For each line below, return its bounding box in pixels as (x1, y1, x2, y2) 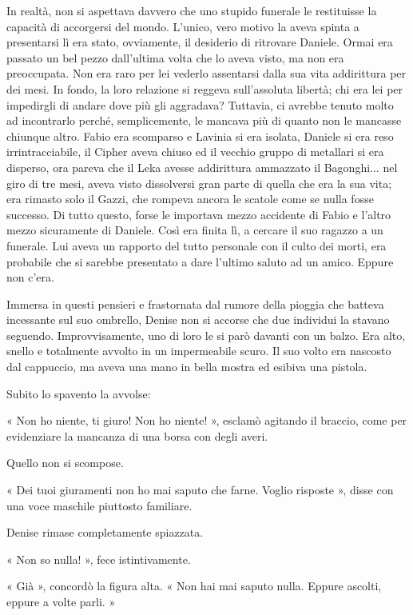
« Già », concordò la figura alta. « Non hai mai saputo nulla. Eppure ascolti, (6, 577, 382, 594)
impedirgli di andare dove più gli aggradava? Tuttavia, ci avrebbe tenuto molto (6, 96, 394, 113)
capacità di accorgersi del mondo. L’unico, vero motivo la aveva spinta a (6, 18, 359, 34)
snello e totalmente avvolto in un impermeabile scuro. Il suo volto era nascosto (6, 342, 391, 359)
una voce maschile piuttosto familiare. (6, 497, 193, 513)
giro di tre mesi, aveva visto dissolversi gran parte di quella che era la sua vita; (6, 174, 392, 191)
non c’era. (6, 269, 54, 286)
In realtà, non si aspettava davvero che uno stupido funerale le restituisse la (6, 2, 377, 18)
